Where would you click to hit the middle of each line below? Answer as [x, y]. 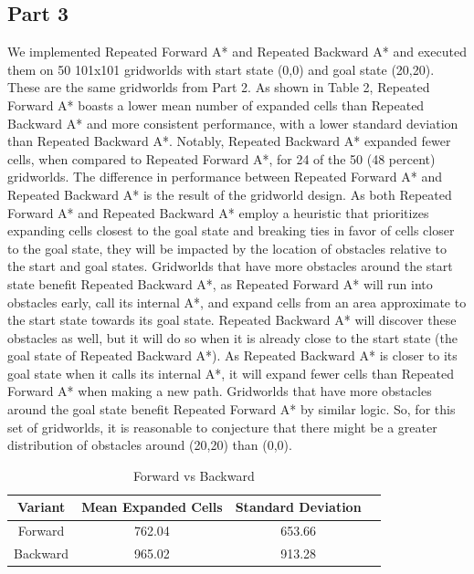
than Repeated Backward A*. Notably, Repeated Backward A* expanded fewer [229, 141]
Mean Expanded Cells [152, 507]
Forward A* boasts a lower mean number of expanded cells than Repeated [216, 104]
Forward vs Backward [194, 475]
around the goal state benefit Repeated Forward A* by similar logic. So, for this [232, 409]
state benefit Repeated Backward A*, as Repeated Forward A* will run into [220, 283]
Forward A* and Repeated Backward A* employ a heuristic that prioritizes [218, 212]
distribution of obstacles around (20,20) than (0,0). [150, 445]
